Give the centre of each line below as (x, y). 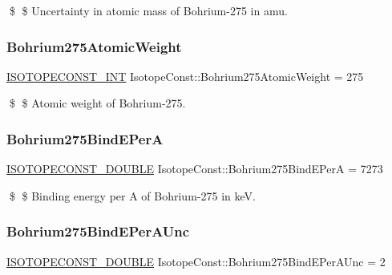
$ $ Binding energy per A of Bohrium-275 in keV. (132, 195)
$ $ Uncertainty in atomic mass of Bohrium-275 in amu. (148, 10)
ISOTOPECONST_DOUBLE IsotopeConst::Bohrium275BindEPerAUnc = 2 (196, 261)
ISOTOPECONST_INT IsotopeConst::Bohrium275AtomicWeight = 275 (185, 76)
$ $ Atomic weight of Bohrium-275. (97, 103)
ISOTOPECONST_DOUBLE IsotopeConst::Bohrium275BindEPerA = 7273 (195, 169)
